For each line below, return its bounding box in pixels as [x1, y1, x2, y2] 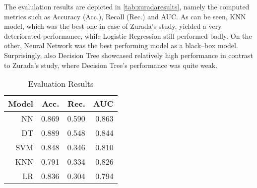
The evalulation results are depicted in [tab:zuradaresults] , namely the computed [4, 1, 250, 11]
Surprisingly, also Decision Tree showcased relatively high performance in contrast [4, 50, 253, 60]
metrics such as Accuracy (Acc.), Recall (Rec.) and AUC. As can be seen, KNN [4, 11, 246, 21]
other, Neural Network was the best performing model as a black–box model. [4, 40, 238, 51]
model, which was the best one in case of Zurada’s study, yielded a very [4, 21, 222, 31]
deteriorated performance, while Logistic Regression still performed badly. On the [4, 30, 252, 41]
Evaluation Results [28, 78, 94, 90]
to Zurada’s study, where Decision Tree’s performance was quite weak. [4, 60, 218, 70]
